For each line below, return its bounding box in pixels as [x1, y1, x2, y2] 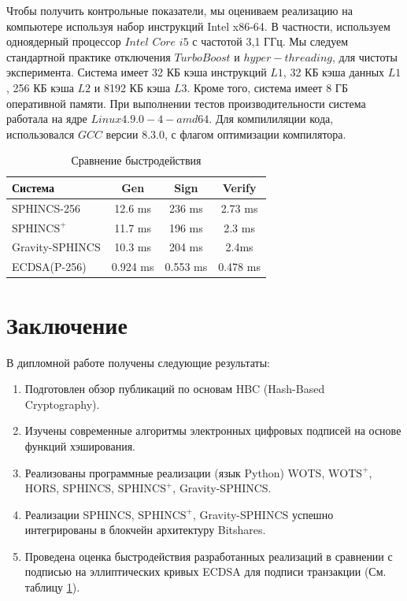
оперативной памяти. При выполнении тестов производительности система [6, 95, 366, 111]
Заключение [6, 308, 128, 340]
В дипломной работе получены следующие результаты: [6, 354, 270, 370]
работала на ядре [6, 110, 87, 127]
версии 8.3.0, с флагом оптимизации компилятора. [105, 125, 346, 142]
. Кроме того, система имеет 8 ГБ [187, 79, 348, 95]
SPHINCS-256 [12, 199, 80, 216]
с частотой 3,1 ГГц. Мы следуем [192, 33, 349, 50]
